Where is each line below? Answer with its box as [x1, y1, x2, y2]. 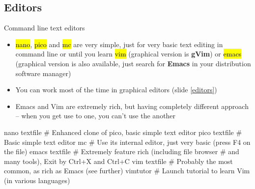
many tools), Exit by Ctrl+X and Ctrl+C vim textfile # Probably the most [4, 156, 233, 166]
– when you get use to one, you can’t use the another [15, 110, 176, 121]
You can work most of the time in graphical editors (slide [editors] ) [15, 84, 217, 95]
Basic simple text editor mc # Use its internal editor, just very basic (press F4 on [4, 136, 251, 147]
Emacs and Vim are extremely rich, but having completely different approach [15, 101, 249, 111]
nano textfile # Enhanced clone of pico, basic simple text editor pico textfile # [4, 127, 242, 137]
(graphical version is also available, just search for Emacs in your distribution [15, 58, 251, 68]
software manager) [15, 68, 71, 78]
